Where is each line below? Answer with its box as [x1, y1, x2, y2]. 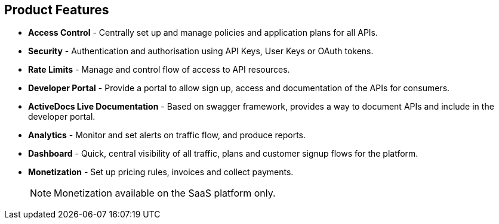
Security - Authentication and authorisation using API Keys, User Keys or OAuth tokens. [28, 46, 374, 57]
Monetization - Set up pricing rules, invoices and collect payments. [28, 167, 294, 178]
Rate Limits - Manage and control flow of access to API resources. [28, 64, 290, 75]
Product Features [4, 2, 109, 17]
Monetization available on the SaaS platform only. [54, 187, 276, 200]
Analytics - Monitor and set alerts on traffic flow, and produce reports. [28, 130, 306, 141]
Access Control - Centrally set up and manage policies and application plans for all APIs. [28, 27, 378, 38]
